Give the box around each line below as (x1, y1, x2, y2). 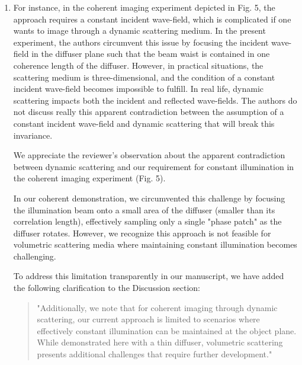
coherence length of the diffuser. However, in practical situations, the (13, 59, 264, 71)
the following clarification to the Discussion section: (13, 281, 200, 294)
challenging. (13, 249, 56, 262)
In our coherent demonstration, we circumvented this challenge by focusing (13, 191, 285, 204)
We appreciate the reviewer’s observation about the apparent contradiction (13, 149, 285, 161)
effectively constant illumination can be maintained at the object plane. (37, 324, 297, 337)
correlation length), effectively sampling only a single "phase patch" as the (13, 215, 282, 228)
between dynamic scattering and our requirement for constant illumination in (13, 160, 294, 172)
